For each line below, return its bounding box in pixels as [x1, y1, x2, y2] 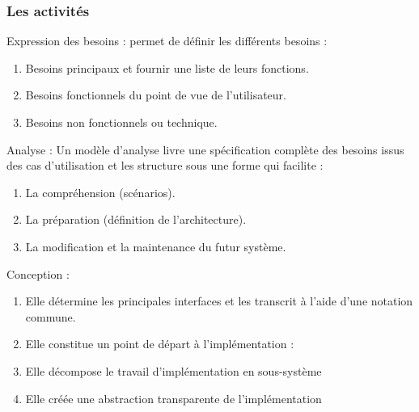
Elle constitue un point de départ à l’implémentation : [25, 335, 294, 352]
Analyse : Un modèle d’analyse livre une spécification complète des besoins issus [6, 141, 404, 158]
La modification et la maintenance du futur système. [25, 238, 286, 254]
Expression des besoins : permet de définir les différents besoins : [6, 32, 328, 49]
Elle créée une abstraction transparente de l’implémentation [25, 389, 322, 406]
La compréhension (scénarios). [25, 183, 176, 200]
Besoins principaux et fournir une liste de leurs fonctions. [25, 59, 309, 76]
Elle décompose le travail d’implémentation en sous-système [25, 362, 322, 379]
